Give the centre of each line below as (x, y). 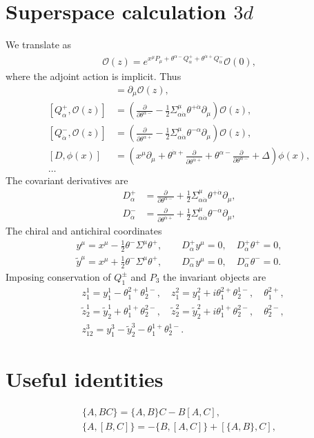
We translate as (39, 44)
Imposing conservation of (58, 276)
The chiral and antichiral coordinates (84, 231)
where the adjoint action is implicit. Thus (94, 76)
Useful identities (85, 379)
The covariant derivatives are (67, 180)
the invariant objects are (215, 276)
